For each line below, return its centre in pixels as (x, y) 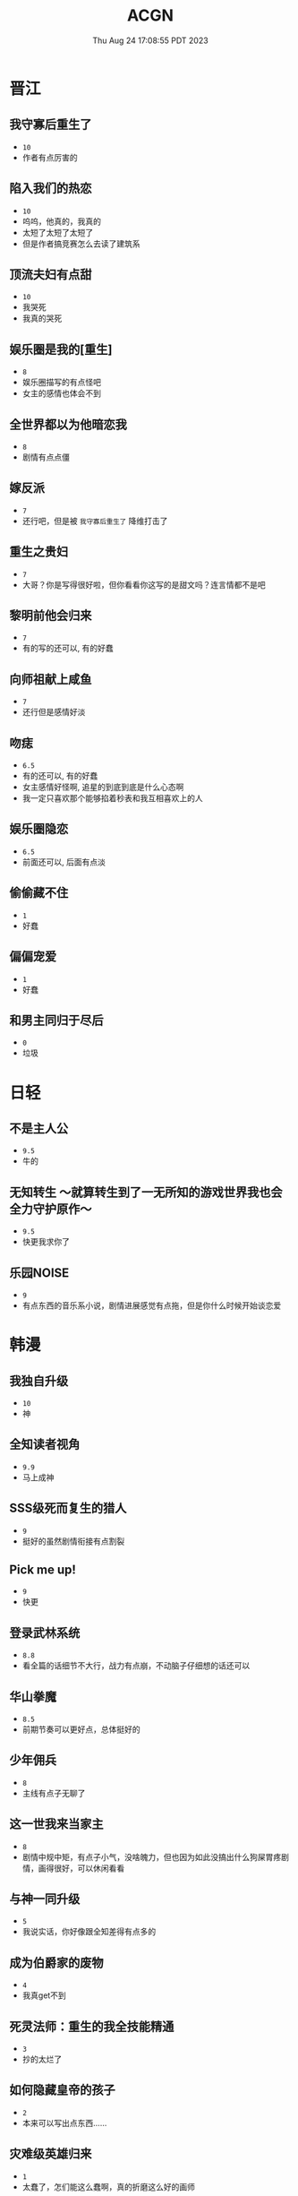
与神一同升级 (45, 1899)
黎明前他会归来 (51, 616)
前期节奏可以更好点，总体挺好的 (81, 1729)
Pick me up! (43, 1569)
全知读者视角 (45, 1445)
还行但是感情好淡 (54, 712)
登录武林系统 (45, 1633)
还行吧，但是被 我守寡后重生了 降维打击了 (95, 521)
